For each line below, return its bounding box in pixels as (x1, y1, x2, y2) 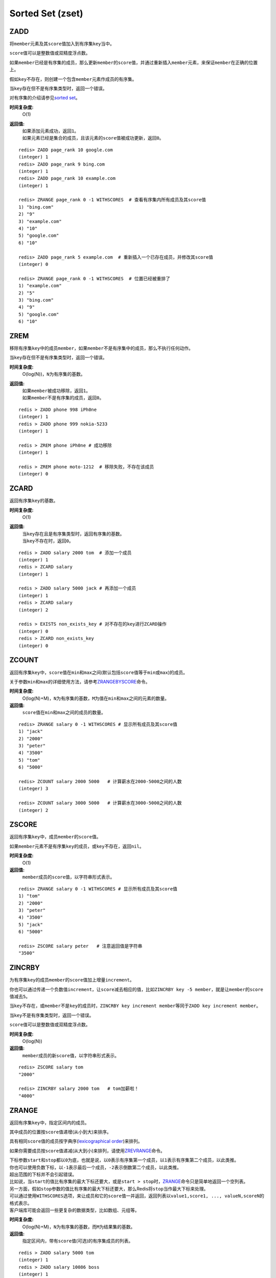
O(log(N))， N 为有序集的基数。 (22, 371, 85, 377)
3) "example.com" (18, 218, 62, 224)
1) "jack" (18, 728, 43, 735)
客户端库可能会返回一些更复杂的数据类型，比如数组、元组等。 (9, 1207, 140, 1213)
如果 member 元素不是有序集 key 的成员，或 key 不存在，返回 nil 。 (9, 843, 144, 849)
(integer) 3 (18, 786, 49, 792)
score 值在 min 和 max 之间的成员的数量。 (22, 710, 106, 716)
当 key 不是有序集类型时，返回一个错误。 (9, 1012, 94, 1018)
